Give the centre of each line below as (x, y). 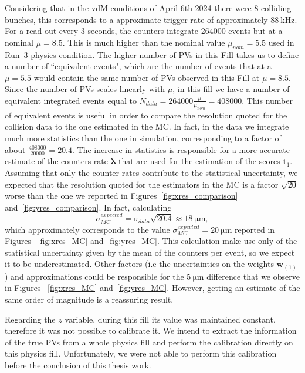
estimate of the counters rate (56, 161)
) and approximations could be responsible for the (94, 276)
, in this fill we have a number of (231, 89)
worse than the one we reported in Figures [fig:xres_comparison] (121, 196)
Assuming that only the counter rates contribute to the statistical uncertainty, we (151, 172)
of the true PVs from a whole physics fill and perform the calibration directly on (149, 342)
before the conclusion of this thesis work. (78, 365)
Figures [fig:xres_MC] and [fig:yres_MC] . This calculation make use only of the (151, 241)
